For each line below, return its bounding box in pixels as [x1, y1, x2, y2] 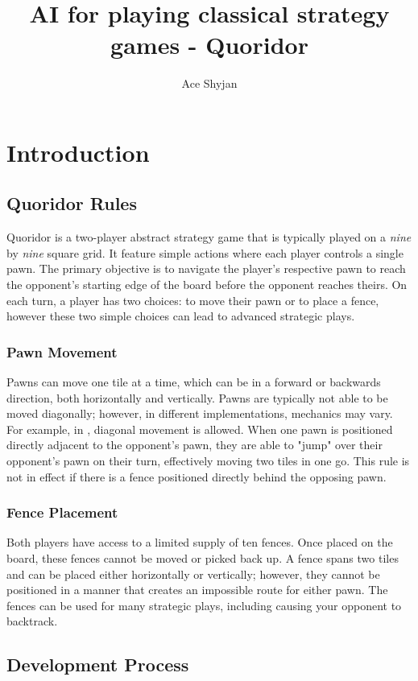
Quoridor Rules [6, 191, 137, 216]
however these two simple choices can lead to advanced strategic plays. [6, 307, 355, 324]
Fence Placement [6, 502, 118, 522]
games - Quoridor [110, 28, 308, 61]
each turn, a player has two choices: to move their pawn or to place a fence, [6, 291, 379, 308]
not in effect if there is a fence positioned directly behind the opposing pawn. [6, 468, 387, 485]
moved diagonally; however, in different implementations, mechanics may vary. [6, 405, 393, 422]
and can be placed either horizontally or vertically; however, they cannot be [6, 565, 380, 582]
